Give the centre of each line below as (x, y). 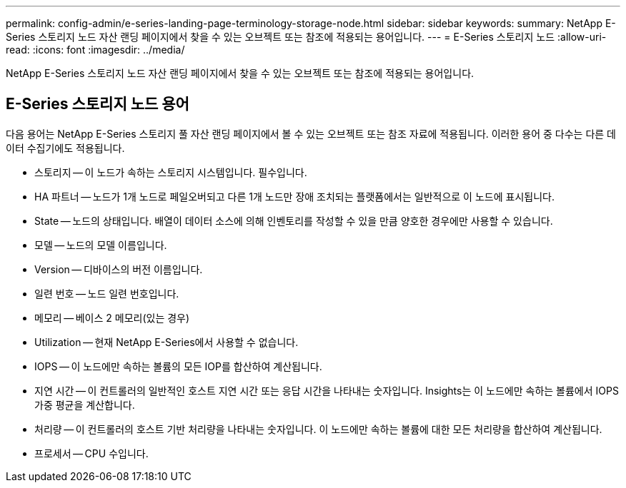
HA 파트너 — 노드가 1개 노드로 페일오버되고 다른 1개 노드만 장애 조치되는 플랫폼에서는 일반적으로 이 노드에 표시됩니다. (294, 196)
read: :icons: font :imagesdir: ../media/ (95, 50)
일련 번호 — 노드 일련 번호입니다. (107, 293)
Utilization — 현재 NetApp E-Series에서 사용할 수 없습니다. (167, 342)
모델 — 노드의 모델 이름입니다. (101, 245)
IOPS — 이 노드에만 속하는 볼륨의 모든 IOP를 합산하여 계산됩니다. (178, 366)
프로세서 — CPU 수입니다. (91, 453)
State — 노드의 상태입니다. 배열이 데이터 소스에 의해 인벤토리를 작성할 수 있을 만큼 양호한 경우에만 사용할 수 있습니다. (294, 220)
